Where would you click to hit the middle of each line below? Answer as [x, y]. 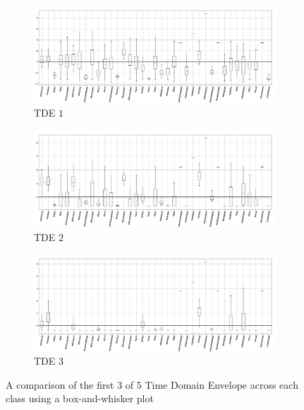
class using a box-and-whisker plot [80, 398]
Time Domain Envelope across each [221, 384]
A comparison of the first [60, 384]
